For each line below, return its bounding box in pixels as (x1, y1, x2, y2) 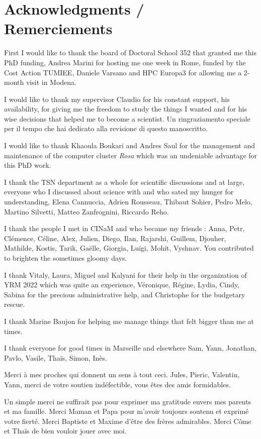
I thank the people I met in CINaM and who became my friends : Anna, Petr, (4, 223, 245, 234)
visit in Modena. (26, 77, 76, 87)
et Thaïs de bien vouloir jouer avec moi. (4, 425, 127, 436)
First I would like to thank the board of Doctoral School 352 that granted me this (4, 47, 256, 58)
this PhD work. (4, 160, 51, 170)
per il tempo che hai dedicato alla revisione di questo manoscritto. (4, 123, 208, 134)
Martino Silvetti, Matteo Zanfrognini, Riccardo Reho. (4, 206, 169, 216)
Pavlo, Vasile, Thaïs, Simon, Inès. (4, 352, 107, 363)
